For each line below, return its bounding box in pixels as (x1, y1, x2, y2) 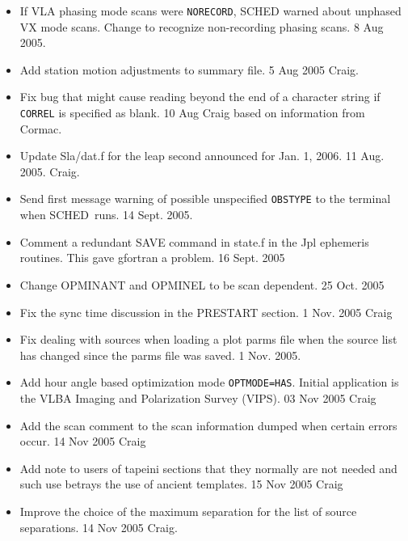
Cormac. (19, 120, 62, 137)
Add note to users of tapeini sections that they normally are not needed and (19, 459, 397, 476)
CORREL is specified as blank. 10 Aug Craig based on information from (19, 104, 365, 121)
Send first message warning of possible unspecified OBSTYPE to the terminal (19, 190, 391, 207)
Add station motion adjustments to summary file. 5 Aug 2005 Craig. (19, 61, 360, 78)
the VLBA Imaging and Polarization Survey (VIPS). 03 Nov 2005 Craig (19, 389, 376, 406)
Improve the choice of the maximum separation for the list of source (19, 502, 357, 519)
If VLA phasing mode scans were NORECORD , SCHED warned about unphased (19, 2, 402, 19)
